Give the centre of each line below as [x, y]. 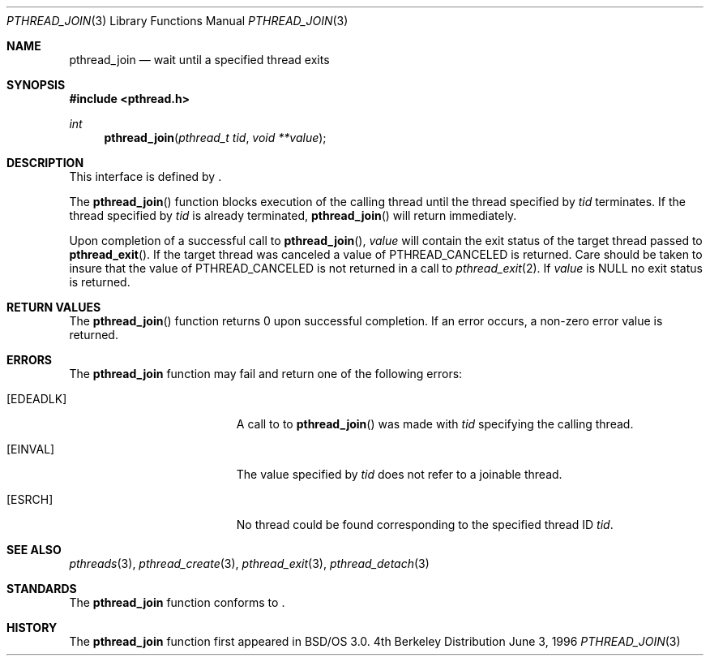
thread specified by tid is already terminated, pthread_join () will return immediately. [293, 215]
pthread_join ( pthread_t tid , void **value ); [215, 138]
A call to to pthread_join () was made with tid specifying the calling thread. [435, 424]
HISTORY [32, 628]
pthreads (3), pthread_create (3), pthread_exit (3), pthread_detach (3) [249, 563]
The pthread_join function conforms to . [177, 602]
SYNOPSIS [36, 85]
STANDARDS [42, 589]
